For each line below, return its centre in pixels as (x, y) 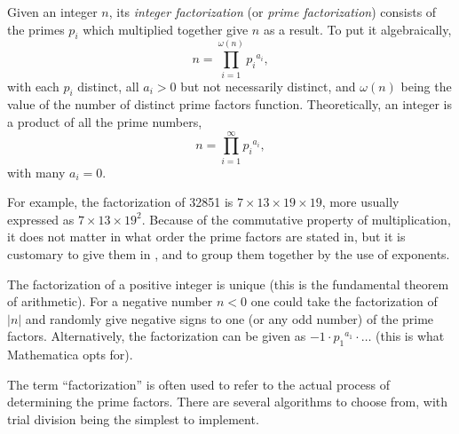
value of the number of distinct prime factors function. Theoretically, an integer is (229, 104)
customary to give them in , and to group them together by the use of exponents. (229, 254)
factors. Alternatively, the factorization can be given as (157, 336)
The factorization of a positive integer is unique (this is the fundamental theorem (228, 284)
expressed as (41, 219)
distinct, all (108, 86)
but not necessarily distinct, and (268, 86)
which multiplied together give (166, 29)
